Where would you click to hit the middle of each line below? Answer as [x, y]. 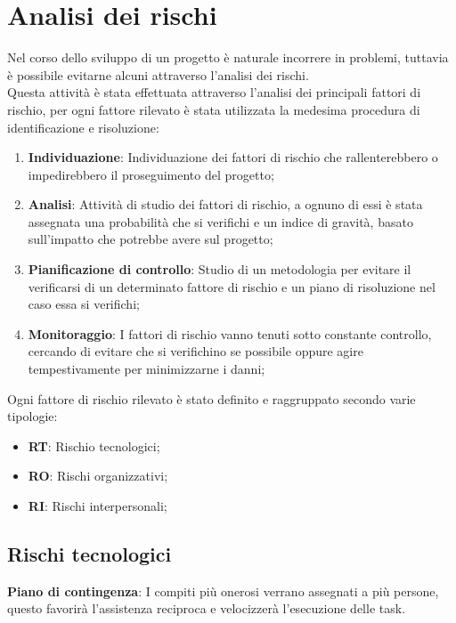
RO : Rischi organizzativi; [98, 476]
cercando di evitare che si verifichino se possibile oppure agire [195, 351]
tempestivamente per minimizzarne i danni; [147, 369]
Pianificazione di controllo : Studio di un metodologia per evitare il [220, 269]
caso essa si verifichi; [84, 304]
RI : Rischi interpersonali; [98, 506]
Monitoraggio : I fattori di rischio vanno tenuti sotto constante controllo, [230, 333]
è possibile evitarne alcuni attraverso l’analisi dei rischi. [158, 74]
